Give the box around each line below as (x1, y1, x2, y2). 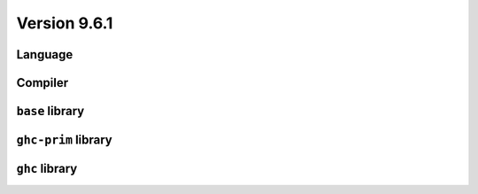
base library (16, 104, 85, 119)
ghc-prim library (16, 133, 112, 148)
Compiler (16, 75, 69, 90)
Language (16, 47, 73, 62)
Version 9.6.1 (16, 13, 113, 33)
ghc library (16, 161, 78, 176)
